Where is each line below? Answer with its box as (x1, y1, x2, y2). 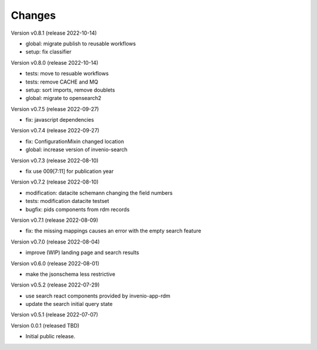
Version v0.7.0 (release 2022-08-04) (11, 238, 100, 245)
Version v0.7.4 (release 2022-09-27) (11, 127, 100, 134)
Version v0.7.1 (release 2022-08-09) (11, 216, 99, 224)
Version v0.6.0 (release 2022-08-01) (11, 259, 100, 267)
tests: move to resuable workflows (25, 70, 109, 77)
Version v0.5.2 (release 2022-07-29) (11, 281, 100, 288)
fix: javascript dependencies (25, 116, 94, 124)
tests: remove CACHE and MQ (25, 78, 99, 85)
